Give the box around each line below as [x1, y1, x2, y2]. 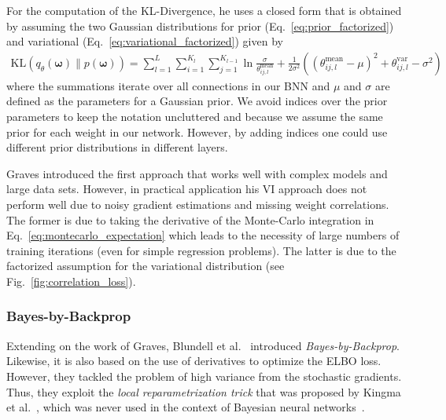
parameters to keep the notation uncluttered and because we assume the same [6, 108, 383, 124]
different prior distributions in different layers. [6, 139, 228, 155]
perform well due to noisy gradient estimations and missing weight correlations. [6, 195, 389, 212]
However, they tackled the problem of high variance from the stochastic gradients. [6, 367, 402, 384]
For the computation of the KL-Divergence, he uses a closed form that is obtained [6, 2, 402, 18]
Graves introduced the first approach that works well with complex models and [6, 165, 388, 181]
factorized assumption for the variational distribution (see [6, 257, 285, 274]
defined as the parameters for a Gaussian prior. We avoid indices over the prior [6, 93, 388, 109]
